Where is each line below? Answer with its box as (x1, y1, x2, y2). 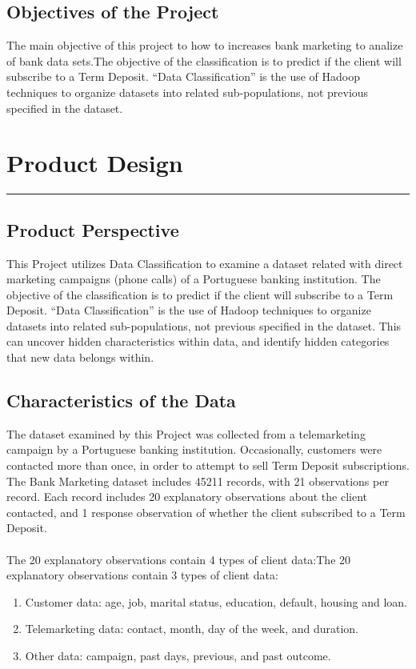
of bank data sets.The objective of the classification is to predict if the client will (6, 52, 402, 69)
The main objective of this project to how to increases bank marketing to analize (6, 37, 403, 54)
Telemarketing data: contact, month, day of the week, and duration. (25, 620, 359, 637)
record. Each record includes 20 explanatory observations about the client (6, 488, 368, 505)
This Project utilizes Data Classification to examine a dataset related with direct (6, 254, 403, 271)
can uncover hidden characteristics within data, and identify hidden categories (6, 333, 390, 350)
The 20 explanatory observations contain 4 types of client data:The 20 (6, 551, 351, 567)
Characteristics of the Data (6, 388, 236, 413)
